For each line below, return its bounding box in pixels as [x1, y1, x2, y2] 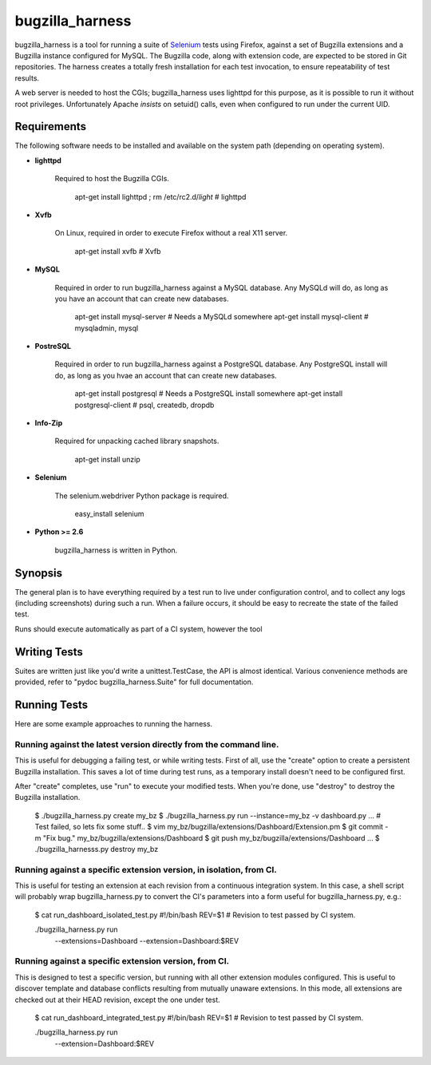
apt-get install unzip [74, 454, 140, 464]
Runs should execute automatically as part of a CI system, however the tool [14, 624, 263, 634]
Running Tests [14, 698, 88, 711]
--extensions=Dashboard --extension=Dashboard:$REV [54, 936, 239, 945]
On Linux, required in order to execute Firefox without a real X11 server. [54, 228, 288, 238]
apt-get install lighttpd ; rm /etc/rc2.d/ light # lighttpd [74, 192, 247, 201]
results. [14, 73, 40, 83]
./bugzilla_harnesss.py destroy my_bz [34, 844, 159, 853]
